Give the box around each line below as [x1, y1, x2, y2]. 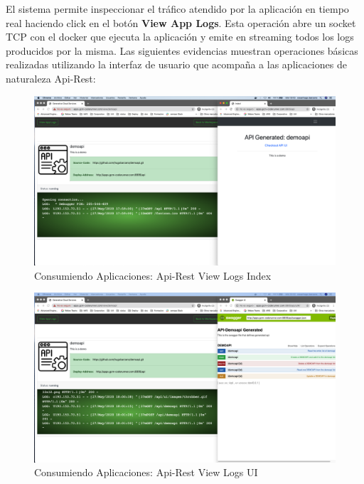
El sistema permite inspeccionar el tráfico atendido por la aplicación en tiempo [6, 1, 349, 16]
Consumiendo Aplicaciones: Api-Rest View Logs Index [34, 268, 272, 283]
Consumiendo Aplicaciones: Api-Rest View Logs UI [34, 465, 258, 480]
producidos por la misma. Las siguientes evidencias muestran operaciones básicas [6, 43, 358, 58]
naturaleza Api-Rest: [6, 70, 96, 85]
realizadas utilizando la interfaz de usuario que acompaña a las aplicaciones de [6, 57, 347, 72]
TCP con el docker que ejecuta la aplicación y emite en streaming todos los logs [6, 29, 354, 44]
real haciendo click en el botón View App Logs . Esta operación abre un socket [6, 15, 356, 30]
